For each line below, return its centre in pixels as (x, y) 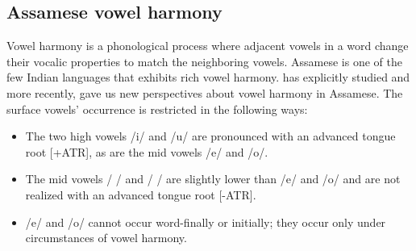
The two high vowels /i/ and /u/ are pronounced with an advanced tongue (210, 136)
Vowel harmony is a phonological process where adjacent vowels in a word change (208, 46)
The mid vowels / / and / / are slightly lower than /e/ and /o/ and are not (213, 179)
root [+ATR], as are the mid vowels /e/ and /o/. (147, 151)
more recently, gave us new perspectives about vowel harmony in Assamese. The (205, 92)
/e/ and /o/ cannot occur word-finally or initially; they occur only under (206, 222)
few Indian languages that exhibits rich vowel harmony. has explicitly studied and (208, 77)
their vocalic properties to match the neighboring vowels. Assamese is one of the (204, 61)
